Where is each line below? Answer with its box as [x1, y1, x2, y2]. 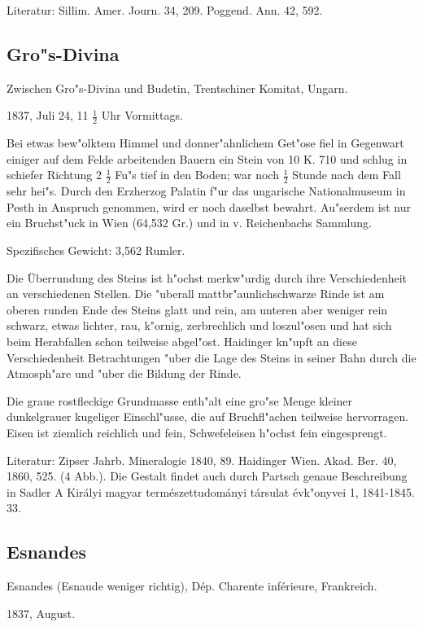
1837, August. [7, 604, 76, 621]
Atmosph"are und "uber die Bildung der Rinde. [7, 365, 242, 382]
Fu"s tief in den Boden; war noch [115, 166, 279, 183]
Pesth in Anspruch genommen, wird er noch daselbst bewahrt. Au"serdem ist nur [7, 198, 411, 215]
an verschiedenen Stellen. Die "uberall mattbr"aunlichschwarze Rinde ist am [7, 285, 385, 302]
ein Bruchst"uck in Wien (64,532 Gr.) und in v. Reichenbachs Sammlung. [7, 214, 372, 231]
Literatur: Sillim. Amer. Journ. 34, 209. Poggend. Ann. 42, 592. [7, 2, 323, 18]
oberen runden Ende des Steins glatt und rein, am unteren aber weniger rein [7, 300, 388, 318]
